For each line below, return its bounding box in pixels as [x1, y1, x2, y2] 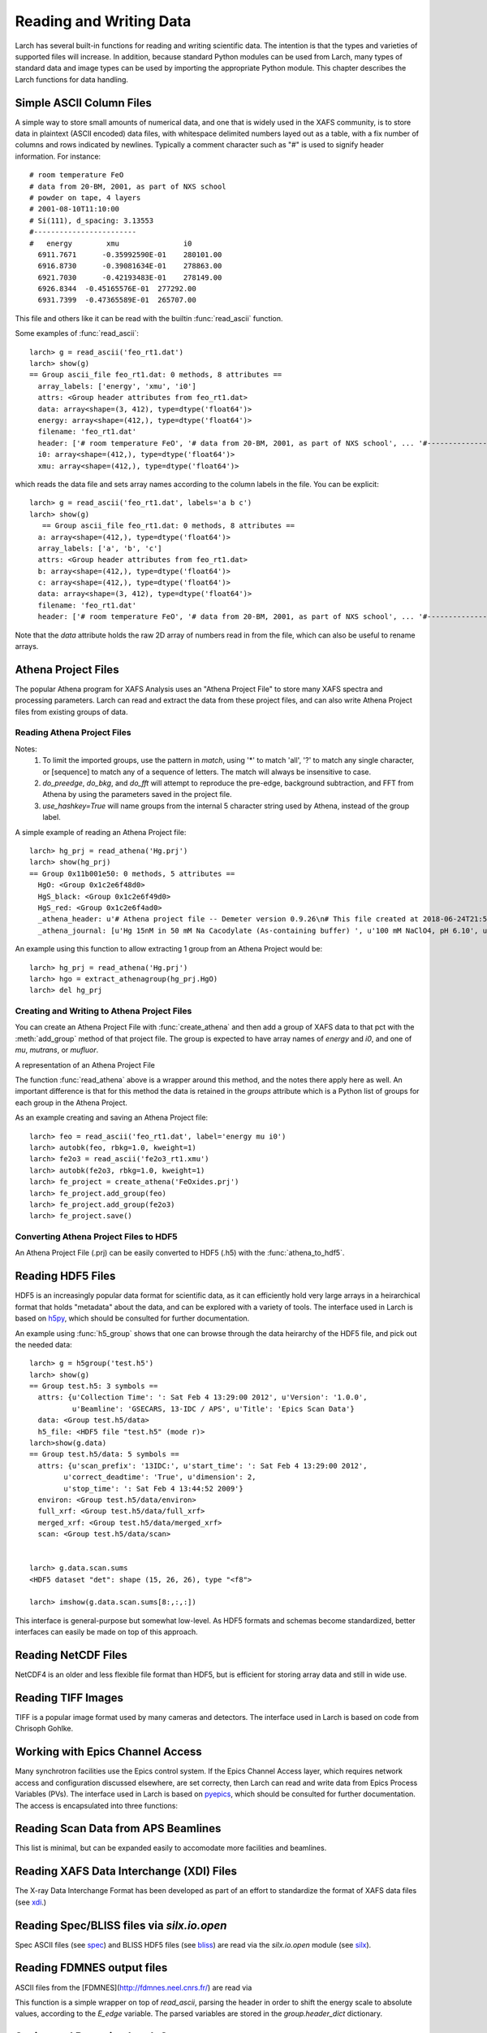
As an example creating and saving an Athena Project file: [15, 1112, 209, 1122]
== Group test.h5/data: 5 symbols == [29, 1450, 180, 1459]
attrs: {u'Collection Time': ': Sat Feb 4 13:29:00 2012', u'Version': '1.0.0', [37, 1393, 368, 1402]
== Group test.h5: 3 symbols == [29, 1382, 158, 1391]
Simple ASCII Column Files [15, 96, 152, 110]
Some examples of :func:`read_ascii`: [15, 329, 140, 338]
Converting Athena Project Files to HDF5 [15, 1231, 178, 1243]
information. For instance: [15, 151, 101, 161]
